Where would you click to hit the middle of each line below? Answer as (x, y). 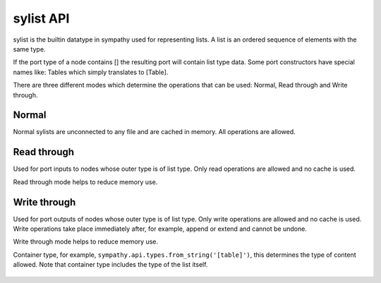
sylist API (41, 18)
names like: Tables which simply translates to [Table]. (91, 72)
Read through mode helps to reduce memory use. (85, 182)
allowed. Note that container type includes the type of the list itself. (110, 265)
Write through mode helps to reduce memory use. (86, 242)
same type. (29, 49)
